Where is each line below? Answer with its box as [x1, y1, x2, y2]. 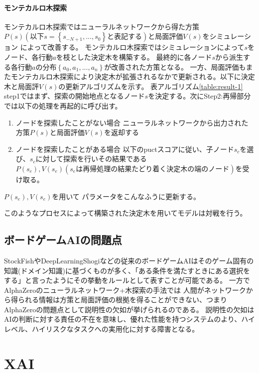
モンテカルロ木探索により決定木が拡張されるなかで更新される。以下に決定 [10, 71, 255, 82]
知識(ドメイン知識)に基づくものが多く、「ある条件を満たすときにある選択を [4, 265, 250, 275]
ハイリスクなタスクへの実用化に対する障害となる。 [31, 324, 199, 334]
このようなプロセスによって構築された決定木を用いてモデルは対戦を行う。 [4, 208, 247, 218]
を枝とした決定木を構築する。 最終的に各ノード [56, 51, 212, 62]
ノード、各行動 [4, 51, 53, 62]
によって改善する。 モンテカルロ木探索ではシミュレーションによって [20, 42, 245, 52]
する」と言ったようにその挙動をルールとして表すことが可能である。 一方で [4, 275, 250, 285]
